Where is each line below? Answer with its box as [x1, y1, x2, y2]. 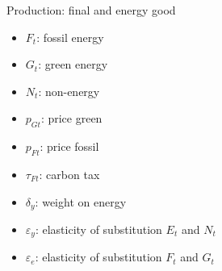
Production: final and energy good [6, 2, 176, 18]
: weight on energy [35, 193, 127, 210]
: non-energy [38, 82, 100, 99]
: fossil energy [36, 28, 104, 45]
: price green [40, 110, 103, 127]
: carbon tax [39, 165, 100, 182]
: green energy [38, 56, 108, 73]
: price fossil [40, 138, 99, 155]
